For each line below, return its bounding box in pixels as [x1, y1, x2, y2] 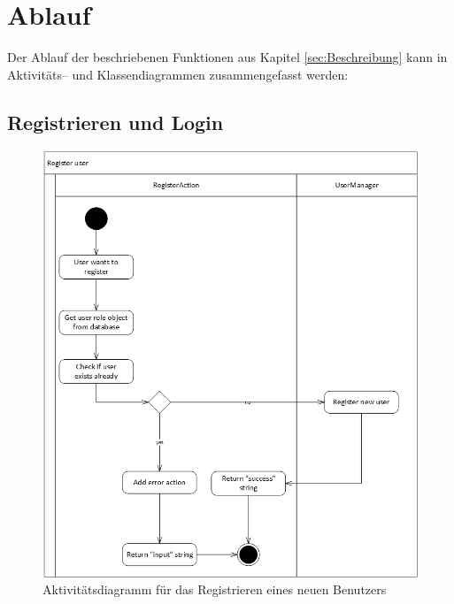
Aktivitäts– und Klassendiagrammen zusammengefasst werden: [7, 65, 349, 83]
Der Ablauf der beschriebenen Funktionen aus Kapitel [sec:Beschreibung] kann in [7, 48, 448, 66]
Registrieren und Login [7, 108, 224, 135]
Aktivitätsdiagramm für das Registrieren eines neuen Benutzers [42, 580, 387, 599]
